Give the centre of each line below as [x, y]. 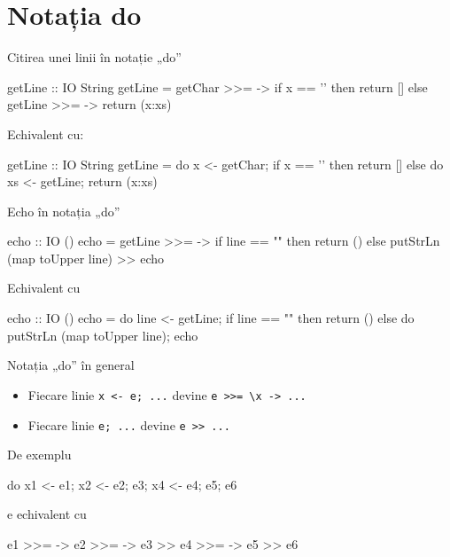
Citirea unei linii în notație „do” [94, 57]
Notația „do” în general [71, 365]
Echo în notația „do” [64, 211]
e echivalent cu [47, 514]
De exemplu [39, 455]
